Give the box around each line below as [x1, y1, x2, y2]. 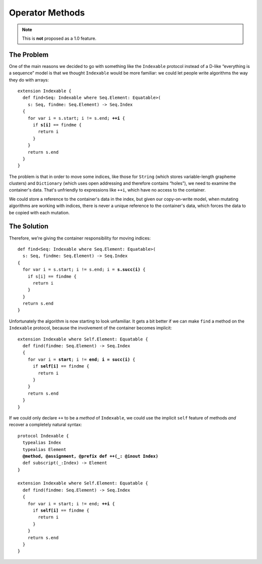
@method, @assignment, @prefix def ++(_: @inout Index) [22, 453, 159, 459]
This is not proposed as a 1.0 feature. [22, 35, 97, 41]
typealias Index [22, 440, 62, 446]
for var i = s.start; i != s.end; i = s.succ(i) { [22, 267, 146, 273]
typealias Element [22, 447, 66, 452]
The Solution [9, 222, 49, 230]
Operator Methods [9, 7, 85, 18]
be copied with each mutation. [9, 209, 70, 215]
